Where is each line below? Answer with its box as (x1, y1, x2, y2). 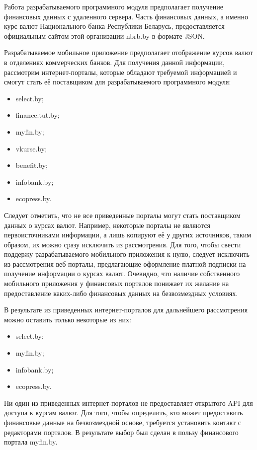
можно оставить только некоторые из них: (4, 314, 131, 324)
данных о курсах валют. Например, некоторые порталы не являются (4, 220, 211, 230)
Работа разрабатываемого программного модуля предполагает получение (4, 1, 223, 11)
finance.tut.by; (15, 110, 60, 120)
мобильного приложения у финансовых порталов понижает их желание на (4, 278, 229, 289)
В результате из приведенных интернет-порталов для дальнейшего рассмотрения (4, 304, 248, 315)
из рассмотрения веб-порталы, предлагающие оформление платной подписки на (4, 258, 246, 269)
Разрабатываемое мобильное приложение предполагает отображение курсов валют (4, 47, 253, 58)
